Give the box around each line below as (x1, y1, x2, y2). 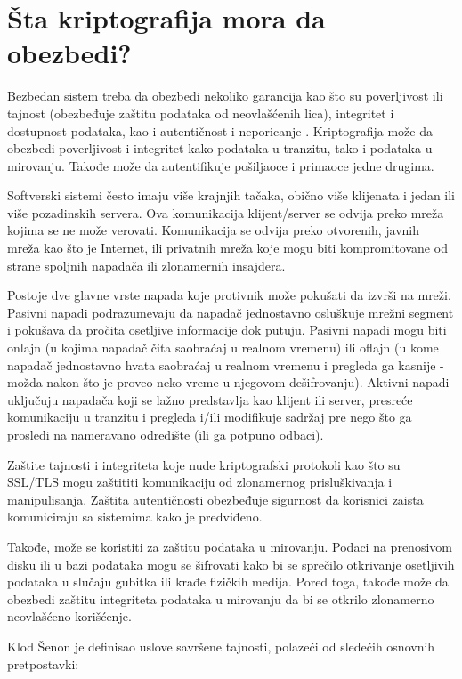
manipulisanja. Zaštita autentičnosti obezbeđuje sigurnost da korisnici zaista (7, 489, 424, 508)
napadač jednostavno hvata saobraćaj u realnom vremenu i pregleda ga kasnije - (7, 355, 444, 374)
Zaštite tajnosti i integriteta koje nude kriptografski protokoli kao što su (7, 455, 401, 473)
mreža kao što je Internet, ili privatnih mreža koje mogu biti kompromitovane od (7, 238, 448, 257)
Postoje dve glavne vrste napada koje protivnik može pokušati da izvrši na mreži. (7, 286, 451, 304)
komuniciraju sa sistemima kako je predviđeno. (7, 507, 263, 526)
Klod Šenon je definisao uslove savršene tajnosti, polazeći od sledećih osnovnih (7, 636, 435, 655)
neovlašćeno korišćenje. (7, 607, 132, 626)
